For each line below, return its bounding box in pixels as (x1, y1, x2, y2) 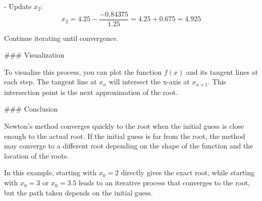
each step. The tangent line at (4, 76, 97, 87)
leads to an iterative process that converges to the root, (79, 177, 250, 188)
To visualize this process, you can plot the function (4, 66, 162, 77)
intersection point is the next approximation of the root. (4, 86, 178, 97)
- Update (4, 1, 32, 11)
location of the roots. (4, 150, 69, 161)
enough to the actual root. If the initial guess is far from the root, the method (4, 130, 245, 141)
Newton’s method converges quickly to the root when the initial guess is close (4, 121, 244, 131)
